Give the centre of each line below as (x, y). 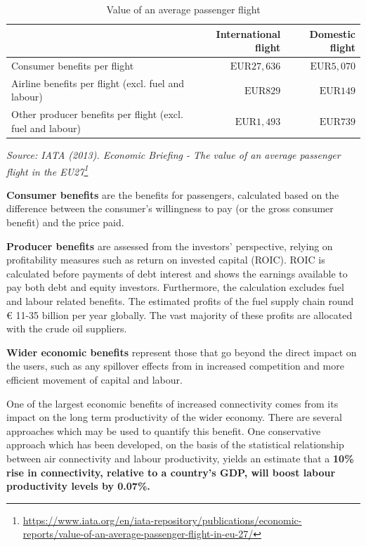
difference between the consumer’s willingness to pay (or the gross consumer (170, 208)
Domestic (332, 33)
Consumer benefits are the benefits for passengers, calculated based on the (173, 194)
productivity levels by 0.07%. (78, 486)
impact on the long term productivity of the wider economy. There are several (174, 417)
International (248, 33)
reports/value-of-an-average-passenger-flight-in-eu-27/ (138, 534)
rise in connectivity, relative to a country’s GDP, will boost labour (171, 472)
